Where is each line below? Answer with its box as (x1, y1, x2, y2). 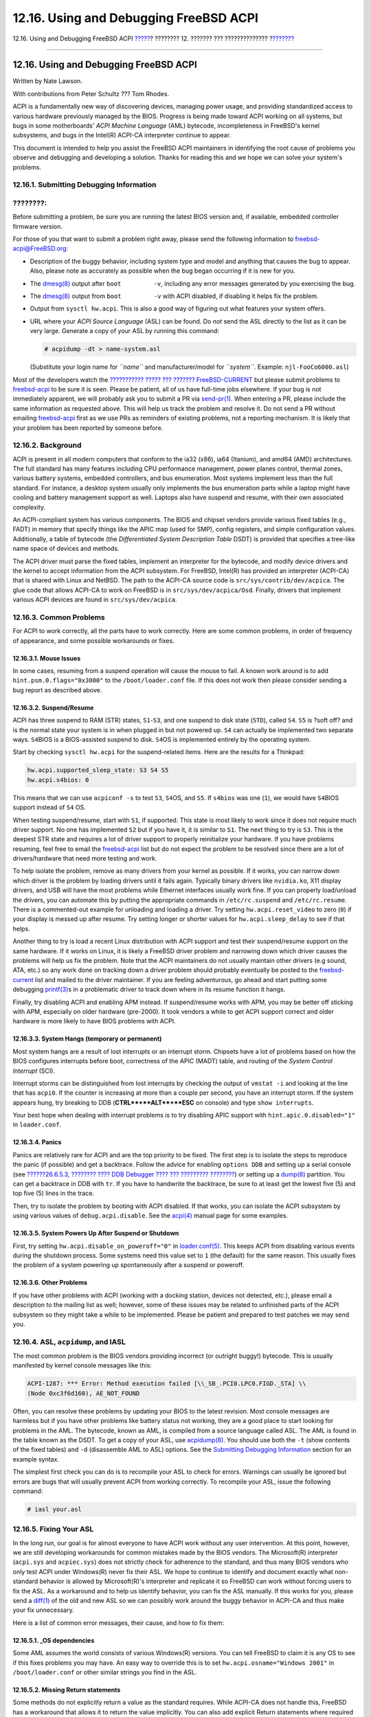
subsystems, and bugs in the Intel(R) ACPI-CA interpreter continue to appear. (12, 131, 232, 139)
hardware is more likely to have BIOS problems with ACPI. (12, 1017, 176, 1025)
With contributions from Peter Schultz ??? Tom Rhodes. (12, 89, 170, 98)
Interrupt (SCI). (12, 1067, 55, 1075)
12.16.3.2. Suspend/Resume (12, 703, 94, 712)
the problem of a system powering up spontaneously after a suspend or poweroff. (12, 1261, 245, 1269)
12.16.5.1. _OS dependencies (12, 1636, 95, 1644)
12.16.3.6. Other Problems (12, 1278, 88, 1287)
